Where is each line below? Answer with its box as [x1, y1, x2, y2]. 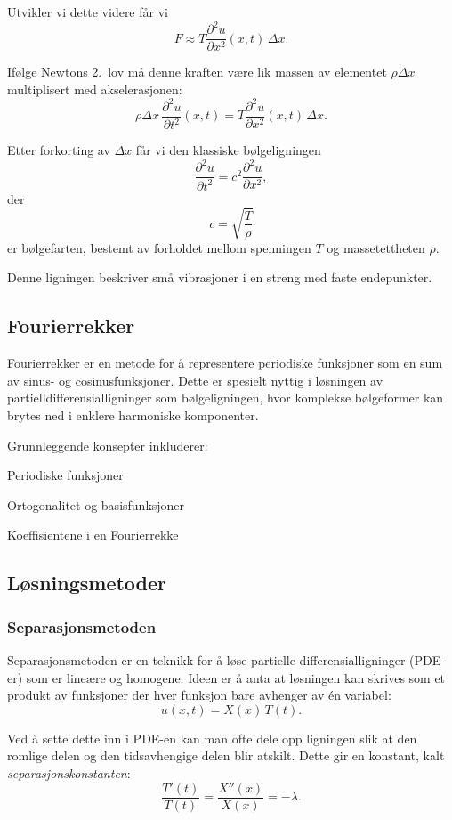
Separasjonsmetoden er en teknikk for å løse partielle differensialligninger [7, 651, 406, 670]
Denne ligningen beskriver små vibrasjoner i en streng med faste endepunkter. [7, 268, 432, 287]
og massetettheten [327, 238, 425, 256]
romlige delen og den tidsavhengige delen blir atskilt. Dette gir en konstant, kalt [7, 746, 445, 765]
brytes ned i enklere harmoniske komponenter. [7, 406, 259, 425]
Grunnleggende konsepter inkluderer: [7, 435, 208, 454]
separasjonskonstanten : [7, 764, 131, 782]
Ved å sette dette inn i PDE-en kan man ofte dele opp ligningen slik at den [7, 728, 417, 747]
